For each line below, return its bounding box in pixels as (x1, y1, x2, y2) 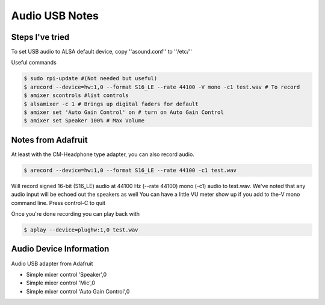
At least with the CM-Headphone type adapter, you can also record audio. (11, 151, 195, 158)
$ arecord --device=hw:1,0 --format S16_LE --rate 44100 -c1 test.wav (23, 166, 237, 174)
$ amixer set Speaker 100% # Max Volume (23, 118, 144, 124)
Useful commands (11, 59, 57, 66)
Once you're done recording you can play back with (11, 210, 140, 218)
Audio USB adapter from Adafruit (11, 260, 93, 267)
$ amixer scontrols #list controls (23, 92, 129, 99)
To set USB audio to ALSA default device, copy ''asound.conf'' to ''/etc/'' (11, 48, 193, 55)
